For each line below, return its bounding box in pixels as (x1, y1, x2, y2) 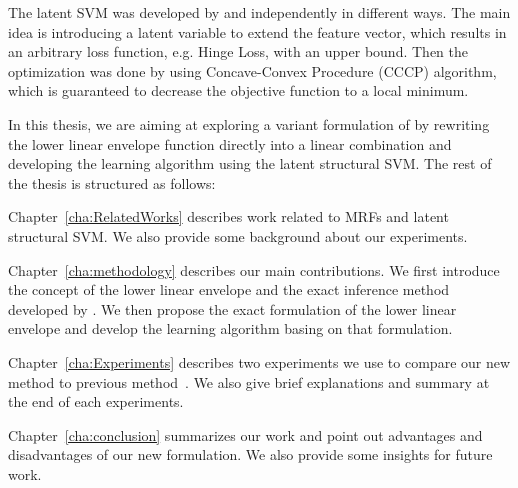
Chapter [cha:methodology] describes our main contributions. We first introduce (8, 259, 500, 280)
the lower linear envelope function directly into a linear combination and (8, 133, 452, 154)
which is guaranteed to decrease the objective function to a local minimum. (8, 80, 469, 101)
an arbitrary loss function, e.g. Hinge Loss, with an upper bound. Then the (8, 41, 468, 62)
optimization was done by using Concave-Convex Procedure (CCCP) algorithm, (8, 60, 497, 81)
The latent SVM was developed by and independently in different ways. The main (8, 2, 511, 22)
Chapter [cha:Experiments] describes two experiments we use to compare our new (8, 351, 511, 372)
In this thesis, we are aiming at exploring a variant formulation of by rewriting (8, 113, 490, 134)
